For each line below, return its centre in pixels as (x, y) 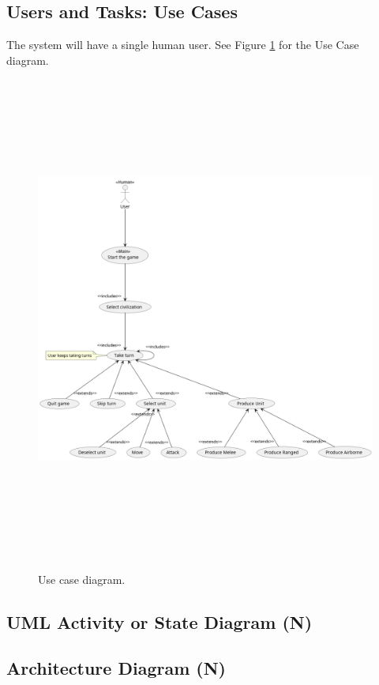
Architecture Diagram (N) (116, 668)
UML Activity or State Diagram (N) (159, 621)
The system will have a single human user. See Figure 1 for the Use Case (183, 45)
